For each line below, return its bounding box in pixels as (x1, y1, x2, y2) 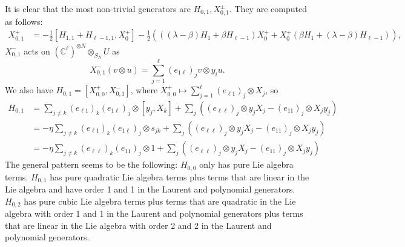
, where (130, 84, 158, 96)
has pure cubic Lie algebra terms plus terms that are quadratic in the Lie (24, 194, 296, 207)
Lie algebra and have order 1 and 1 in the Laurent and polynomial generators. (5, 182, 295, 195)
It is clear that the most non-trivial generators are (5, 2, 191, 15)
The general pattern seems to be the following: (5, 158, 178, 171)
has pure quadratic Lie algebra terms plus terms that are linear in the (50, 170, 309, 183)
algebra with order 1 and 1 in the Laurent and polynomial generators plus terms (5, 207, 303, 220)
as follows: (5, 15, 43, 27)
